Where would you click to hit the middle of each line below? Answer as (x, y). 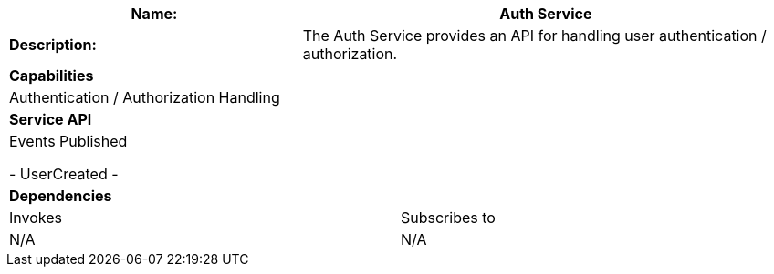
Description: (53, 45)
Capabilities (52, 76)
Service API (51, 119)
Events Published (68, 141)
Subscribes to (448, 218)
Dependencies (61, 196)
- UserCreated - (64, 174)
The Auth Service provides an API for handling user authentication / (534, 36)
